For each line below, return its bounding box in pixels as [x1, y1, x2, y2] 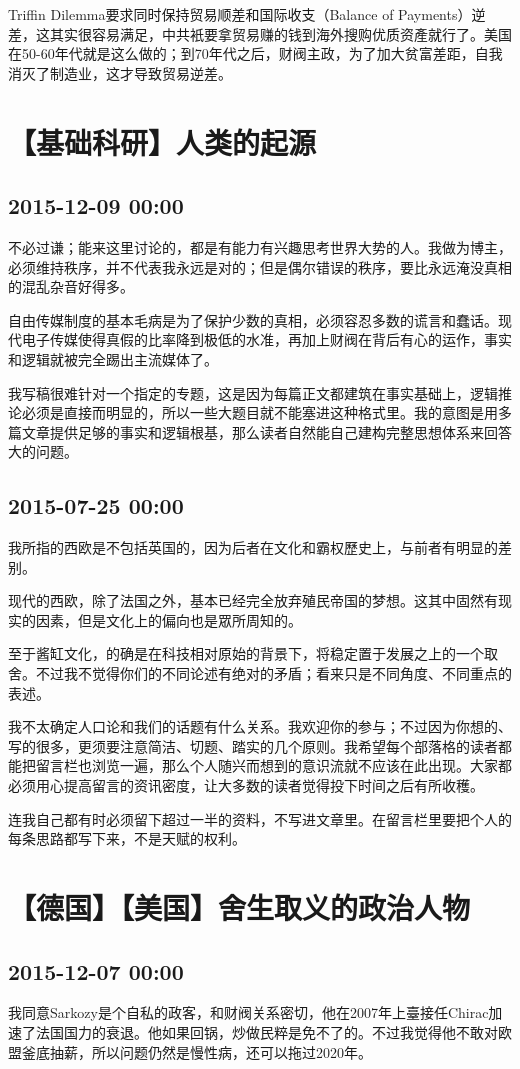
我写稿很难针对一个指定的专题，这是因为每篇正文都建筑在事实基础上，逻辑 [8, 382, 498, 403]
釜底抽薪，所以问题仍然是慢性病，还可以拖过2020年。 [21, 1041, 372, 1062]
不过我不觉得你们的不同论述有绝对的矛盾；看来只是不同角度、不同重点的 [35, 663, 512, 684]
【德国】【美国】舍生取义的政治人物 [8, 887, 471, 927]
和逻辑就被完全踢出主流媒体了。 [8, 348, 218, 369]
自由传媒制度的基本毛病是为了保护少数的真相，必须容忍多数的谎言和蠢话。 [8, 309, 498, 330]
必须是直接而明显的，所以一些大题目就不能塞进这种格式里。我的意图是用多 [21, 402, 512, 423]
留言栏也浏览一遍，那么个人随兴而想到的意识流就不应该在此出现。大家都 [35, 755, 512, 776]
